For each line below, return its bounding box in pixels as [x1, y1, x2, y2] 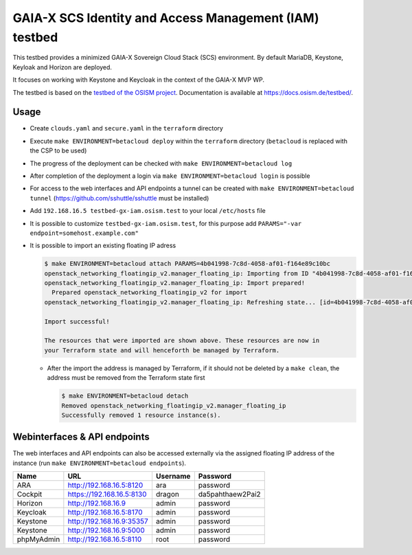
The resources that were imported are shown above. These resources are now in [44, 337, 320, 345]
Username [155, 471, 191, 481]
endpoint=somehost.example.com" [30, 229, 139, 237]
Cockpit [16, 490, 43, 499]
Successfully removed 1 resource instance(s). [61, 411, 221, 419]
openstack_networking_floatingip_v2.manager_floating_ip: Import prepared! [44, 279, 306, 287]
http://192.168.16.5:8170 [67, 508, 144, 517]
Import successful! [44, 317, 110, 326]
